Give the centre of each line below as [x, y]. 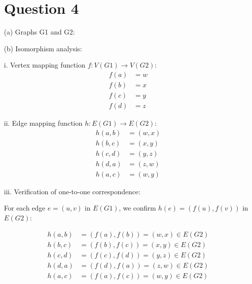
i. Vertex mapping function [45, 65]
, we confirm [138, 208]
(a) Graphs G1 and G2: [39, 32]
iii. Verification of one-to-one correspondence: [72, 191]
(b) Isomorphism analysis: [43, 48]
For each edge [25, 208]
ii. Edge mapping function [43, 123]
